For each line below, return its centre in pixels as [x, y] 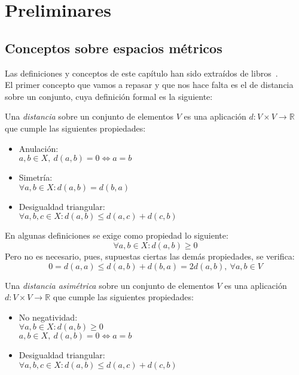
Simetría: [36, 177]
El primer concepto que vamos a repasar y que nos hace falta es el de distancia [149, 85]
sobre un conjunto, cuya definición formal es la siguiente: [109, 96]
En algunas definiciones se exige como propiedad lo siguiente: [117, 235]
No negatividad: [48, 317]
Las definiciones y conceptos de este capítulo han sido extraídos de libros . [141, 73]
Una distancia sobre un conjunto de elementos [89, 116]
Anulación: [39, 148]
